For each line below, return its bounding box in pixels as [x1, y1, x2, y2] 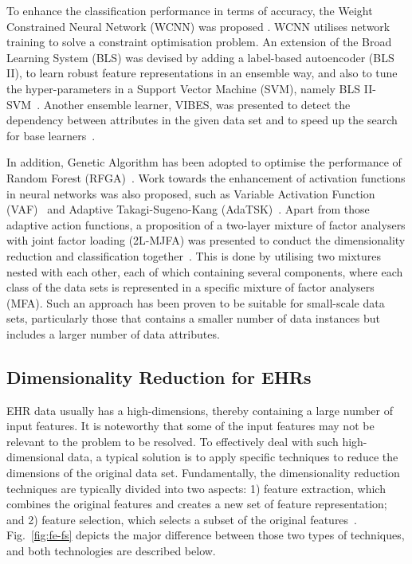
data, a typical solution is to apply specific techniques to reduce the [68, 448, 398, 465]
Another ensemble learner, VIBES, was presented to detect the [43, 96, 351, 112]
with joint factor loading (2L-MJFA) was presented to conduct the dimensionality [6, 232, 406, 249]
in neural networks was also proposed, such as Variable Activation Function [6, 185, 375, 202]
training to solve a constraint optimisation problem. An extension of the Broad [6, 33, 392, 50]
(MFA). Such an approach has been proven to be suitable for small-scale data [6, 294, 385, 311]
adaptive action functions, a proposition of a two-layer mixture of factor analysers [6, 216, 406, 233]
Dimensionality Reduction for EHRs [6, 364, 312, 389]
